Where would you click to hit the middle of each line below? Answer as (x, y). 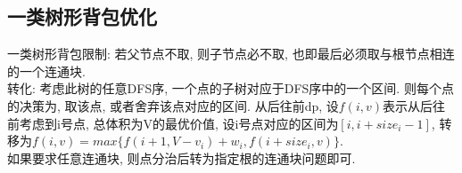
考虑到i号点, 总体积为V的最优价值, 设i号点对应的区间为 (179, 123)
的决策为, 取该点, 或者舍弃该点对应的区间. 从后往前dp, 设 (173, 105)
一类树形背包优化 (82, 16)
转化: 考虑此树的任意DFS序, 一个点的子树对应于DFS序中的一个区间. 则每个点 (231, 88)
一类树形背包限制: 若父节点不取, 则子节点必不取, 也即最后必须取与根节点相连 (231, 54)
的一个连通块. (46, 71)
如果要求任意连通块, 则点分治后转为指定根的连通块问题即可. (181, 157)
